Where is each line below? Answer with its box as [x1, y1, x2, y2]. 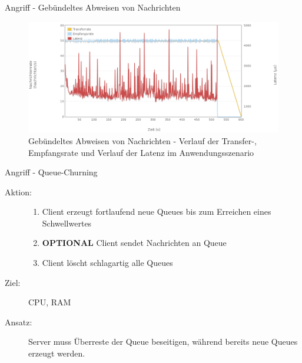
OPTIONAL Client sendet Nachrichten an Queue [42, 237, 227, 249]
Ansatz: [5, 315, 32, 328]
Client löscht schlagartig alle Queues [42, 257, 173, 269]
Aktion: [5, 185, 32, 198]
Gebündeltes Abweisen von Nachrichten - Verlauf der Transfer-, [28, 134, 257, 146]
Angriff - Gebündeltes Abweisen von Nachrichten [5, 1, 181, 13]
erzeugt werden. [28, 347, 85, 359]
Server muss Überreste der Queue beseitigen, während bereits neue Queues [28, 335, 298, 348]
